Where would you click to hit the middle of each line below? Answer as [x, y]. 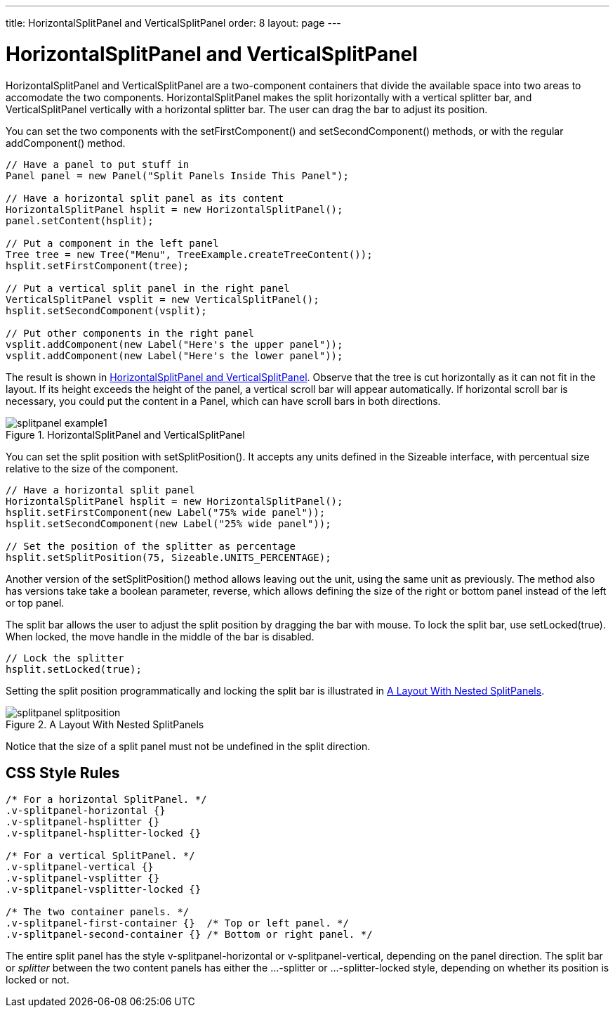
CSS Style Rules [63, 773]
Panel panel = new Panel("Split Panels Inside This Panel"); [177, 175]
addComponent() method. [66, 143]
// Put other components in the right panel [130, 333]
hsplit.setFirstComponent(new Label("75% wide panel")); [166, 512]
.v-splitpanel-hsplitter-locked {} [104, 833]
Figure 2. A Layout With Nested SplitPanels [105, 724]
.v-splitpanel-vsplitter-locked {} [104, 890]
